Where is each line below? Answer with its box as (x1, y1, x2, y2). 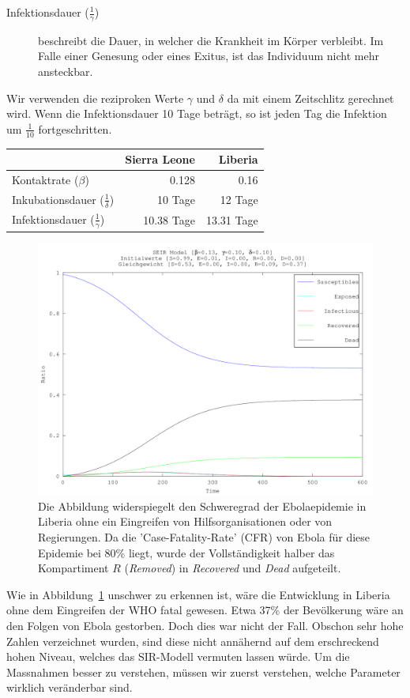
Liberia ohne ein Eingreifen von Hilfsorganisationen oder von (38, 513, 333, 530)
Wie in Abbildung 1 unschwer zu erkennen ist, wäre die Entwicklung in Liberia (6, 586, 390, 602)
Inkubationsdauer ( (12, 191, 104, 207)
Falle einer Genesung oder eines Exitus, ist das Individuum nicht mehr (38, 47, 379, 64)
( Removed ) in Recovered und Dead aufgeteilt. (124, 560, 341, 576)
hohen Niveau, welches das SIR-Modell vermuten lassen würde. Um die (6, 648, 350, 665)
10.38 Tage (143, 212, 195, 228)
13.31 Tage (205, 212, 258, 228)
